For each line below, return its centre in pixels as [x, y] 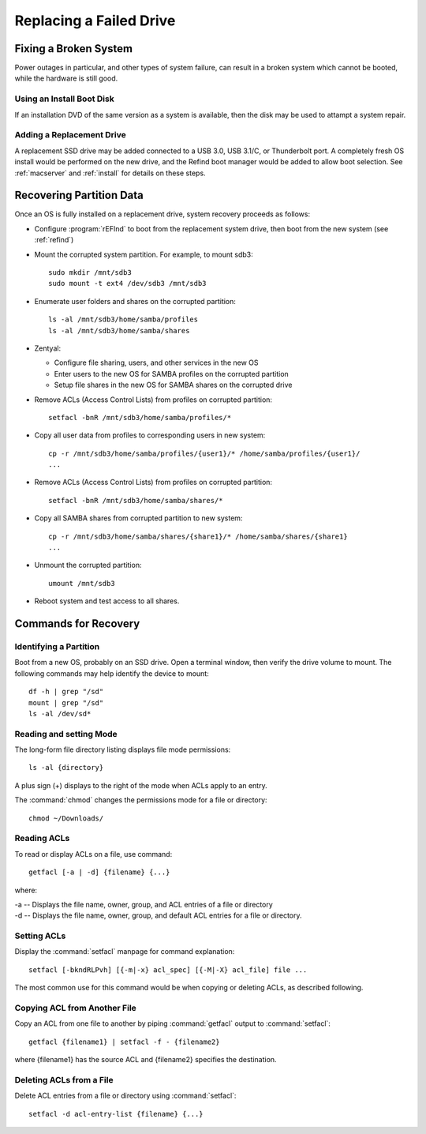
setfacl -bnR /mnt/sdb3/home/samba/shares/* [136, 500]
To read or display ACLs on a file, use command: [93, 854]
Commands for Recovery [77, 623]
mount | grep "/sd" [66, 702]
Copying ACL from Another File [76, 1008]
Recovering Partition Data [79, 195]
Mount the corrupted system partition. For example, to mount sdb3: [144, 254]
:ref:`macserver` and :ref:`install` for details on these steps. [110, 173]
